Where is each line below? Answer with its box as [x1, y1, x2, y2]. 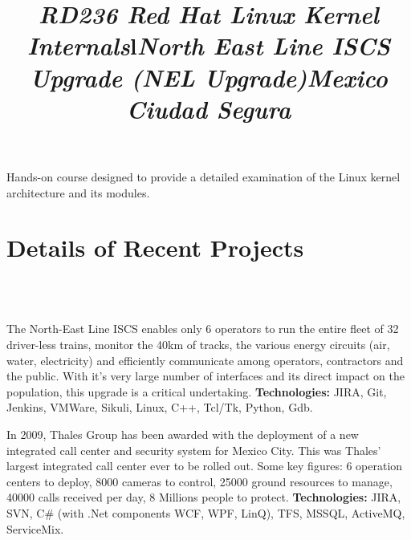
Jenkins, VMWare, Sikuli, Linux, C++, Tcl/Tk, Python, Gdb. [6, 399, 313, 416]
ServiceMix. [6, 520, 64, 537]
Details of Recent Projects [6, 231, 304, 264]
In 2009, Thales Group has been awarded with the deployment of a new [6, 426, 359, 442]
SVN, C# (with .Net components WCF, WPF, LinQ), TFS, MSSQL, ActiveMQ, [6, 504, 405, 521]
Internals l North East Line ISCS [26, 29, 391, 63]
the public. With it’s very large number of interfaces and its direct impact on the [6, 367, 405, 384]
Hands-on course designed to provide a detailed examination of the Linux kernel [6, 168, 401, 185]
